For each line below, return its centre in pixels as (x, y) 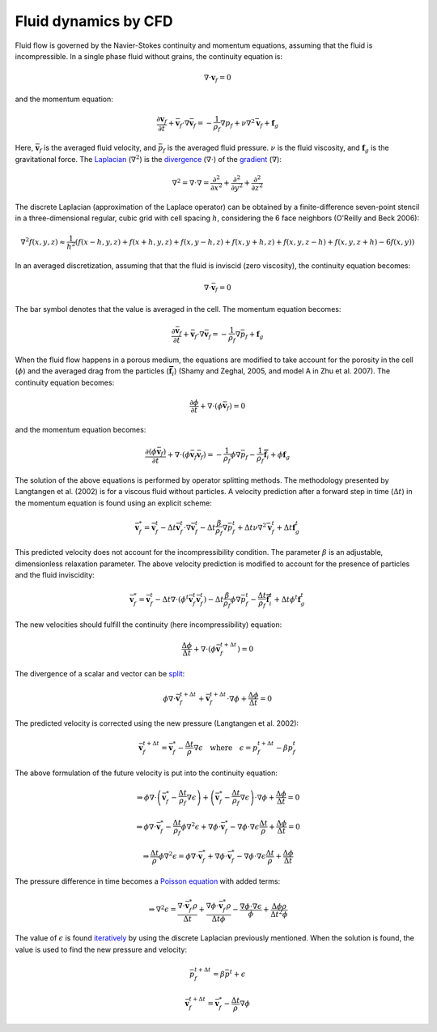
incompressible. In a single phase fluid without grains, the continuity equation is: (149, 56)
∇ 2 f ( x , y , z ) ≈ (43, 241)
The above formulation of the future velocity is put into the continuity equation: (146, 773)
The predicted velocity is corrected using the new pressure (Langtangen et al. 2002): (157, 723)
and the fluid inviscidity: (55, 575)
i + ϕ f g (278, 456)
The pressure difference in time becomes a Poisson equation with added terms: (148, 881)
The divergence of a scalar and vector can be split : (100, 674)
